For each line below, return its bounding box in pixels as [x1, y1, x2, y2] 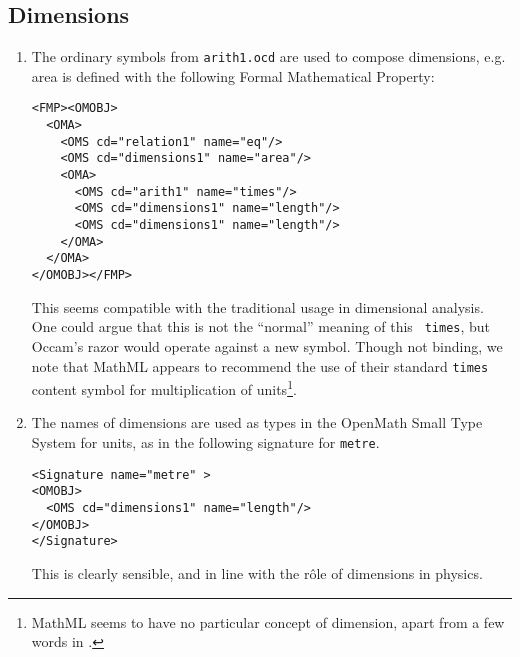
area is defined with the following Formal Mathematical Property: [31, 65, 435, 86]
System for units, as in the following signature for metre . [31, 432, 380, 453]
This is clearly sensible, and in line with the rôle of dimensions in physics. [31, 562, 483, 583]
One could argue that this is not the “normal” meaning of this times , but [31, 316, 491, 337]
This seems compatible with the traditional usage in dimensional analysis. [31, 296, 484, 317]
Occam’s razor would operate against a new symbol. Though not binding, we [31, 335, 503, 356]
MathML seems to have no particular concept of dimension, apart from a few [31, 611, 505, 632]
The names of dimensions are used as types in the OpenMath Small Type [31, 412, 483, 433]
